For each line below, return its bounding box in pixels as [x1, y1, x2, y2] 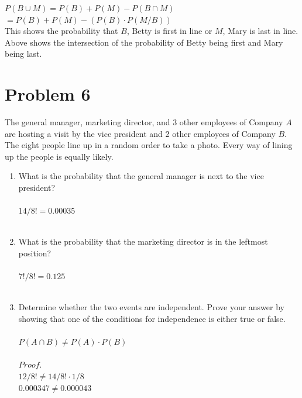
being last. [5, 47, 42, 60]
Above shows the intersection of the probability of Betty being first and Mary [5, 36, 283, 48]
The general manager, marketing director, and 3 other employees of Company [5, 116, 283, 128]
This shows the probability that [5, 25, 118, 37]
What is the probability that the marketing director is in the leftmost [18, 235, 268, 248]
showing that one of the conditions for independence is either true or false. [18, 313, 286, 324]
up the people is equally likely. [5, 150, 114, 162]
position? [18, 247, 52, 259]
